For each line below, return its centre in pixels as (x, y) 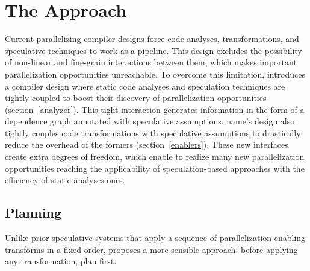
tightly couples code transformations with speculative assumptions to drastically (153, 132)
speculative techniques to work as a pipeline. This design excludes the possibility (153, 50)
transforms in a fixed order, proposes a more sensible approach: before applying (151, 249)
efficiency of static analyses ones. (65, 180)
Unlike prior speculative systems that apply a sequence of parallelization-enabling (155, 238)
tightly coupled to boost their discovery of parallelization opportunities (136, 98)
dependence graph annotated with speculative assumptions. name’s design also (150, 121)
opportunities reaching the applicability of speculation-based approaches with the (155, 168)
